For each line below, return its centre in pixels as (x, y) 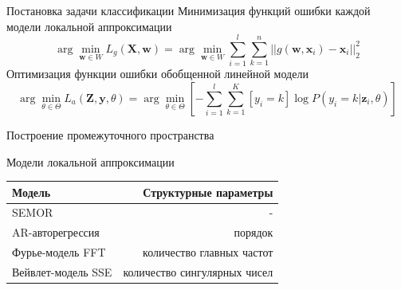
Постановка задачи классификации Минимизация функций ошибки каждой (189, 10)
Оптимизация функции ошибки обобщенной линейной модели (157, 74)
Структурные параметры (208, 192)
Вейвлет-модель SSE (62, 271)
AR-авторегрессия (56, 232)
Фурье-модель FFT (59, 252)
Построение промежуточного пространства (110, 134)
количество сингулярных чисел (198, 271)
